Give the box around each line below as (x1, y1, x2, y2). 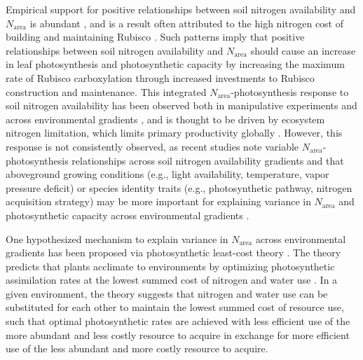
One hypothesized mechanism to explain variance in (6, 231, 228, 246)
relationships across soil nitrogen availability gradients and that (71, 153, 344, 167)
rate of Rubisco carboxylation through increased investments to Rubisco (6, 70, 315, 85)
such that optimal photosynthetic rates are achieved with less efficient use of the (6, 314, 350, 328)
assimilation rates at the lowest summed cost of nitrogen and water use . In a (6, 272, 338, 287)
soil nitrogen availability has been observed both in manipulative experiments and (6, 98, 357, 113)
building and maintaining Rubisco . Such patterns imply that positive (6, 29, 305, 44)
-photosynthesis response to (231, 84, 349, 99)
